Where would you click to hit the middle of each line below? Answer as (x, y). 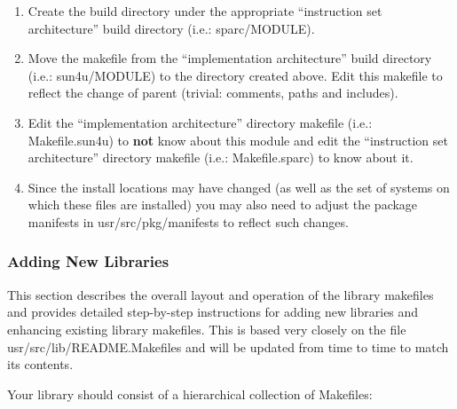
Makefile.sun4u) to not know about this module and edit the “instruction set (238, 140)
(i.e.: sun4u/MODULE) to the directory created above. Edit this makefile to (235, 75)
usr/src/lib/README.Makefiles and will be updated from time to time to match (228, 346)
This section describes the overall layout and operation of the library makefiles (221, 294)
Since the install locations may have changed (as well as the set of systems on (239, 187)
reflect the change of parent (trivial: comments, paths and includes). (213, 93)
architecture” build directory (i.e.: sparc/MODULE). (171, 28)
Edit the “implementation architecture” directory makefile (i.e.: (200, 122)
